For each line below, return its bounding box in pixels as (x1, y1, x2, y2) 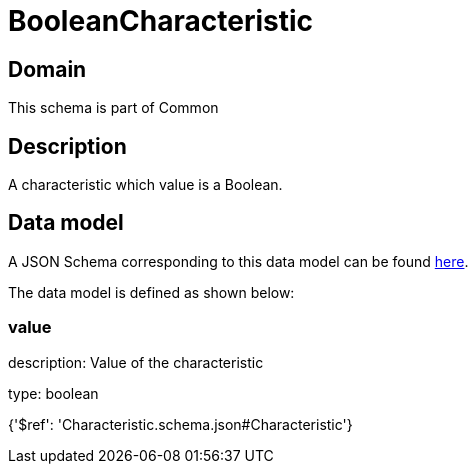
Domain (8, 56, 87, 82)
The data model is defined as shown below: (8, 283, 295, 301)
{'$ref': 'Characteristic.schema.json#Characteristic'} (8, 415, 353, 433)
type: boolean (8, 384, 99, 402)
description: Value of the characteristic (8, 353, 264, 371)
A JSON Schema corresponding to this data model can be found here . (8, 252, 469, 270)
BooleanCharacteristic (8, 4, 314, 38)
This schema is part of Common (8, 99, 219, 117)
